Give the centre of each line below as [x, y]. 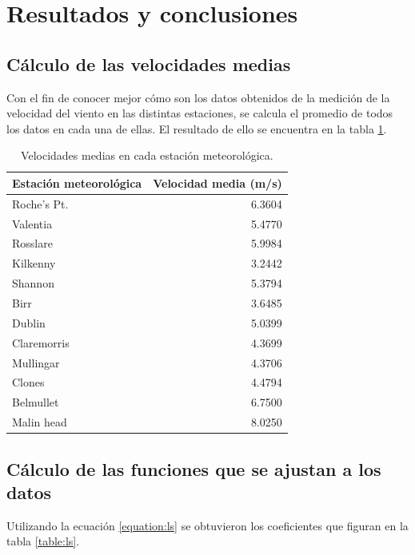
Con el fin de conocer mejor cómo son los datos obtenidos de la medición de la [198, 97]
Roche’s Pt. [40, 203]
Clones [28, 382]
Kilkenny [34, 263]
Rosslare [32, 243]
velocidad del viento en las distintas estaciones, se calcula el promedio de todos [200, 113]
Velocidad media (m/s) [217, 182]
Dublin [29, 322]
